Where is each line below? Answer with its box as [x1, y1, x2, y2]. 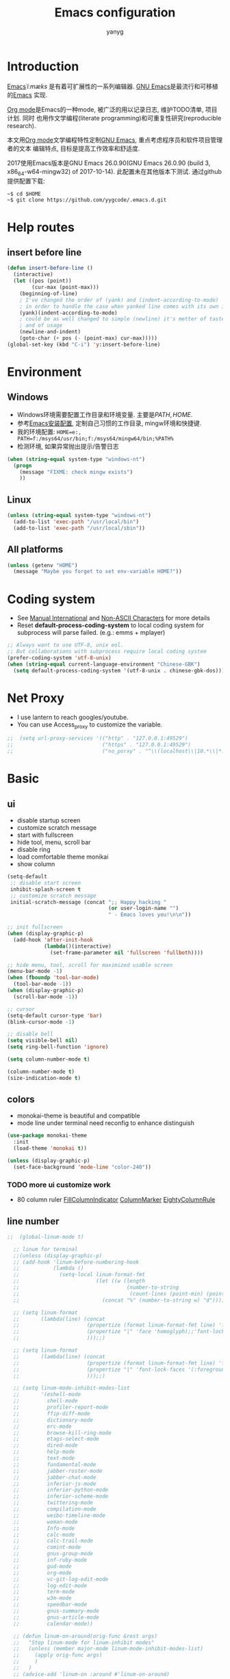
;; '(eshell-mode [13, 1391, 81, 1398]
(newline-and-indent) [19, 329, 81, 336]
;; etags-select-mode [13, 1436, 99, 1443]
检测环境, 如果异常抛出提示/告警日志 [16, 442, 119, 450]
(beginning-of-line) [19, 290, 78, 297]
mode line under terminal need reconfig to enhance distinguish [16, 1119, 195, 1127]
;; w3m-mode [13, 1595, 72, 1602]
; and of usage [19, 322, 63, 329]
